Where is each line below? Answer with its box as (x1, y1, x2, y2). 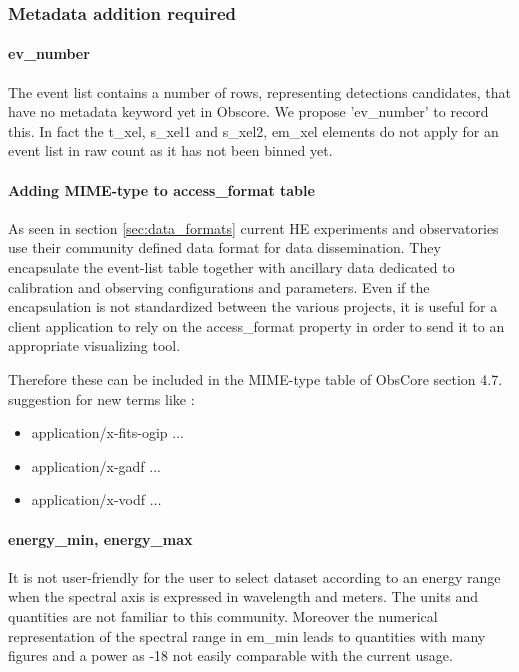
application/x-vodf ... (31, 489, 162, 510)
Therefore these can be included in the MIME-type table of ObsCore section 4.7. (8, 368, 503, 389)
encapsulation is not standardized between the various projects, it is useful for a (8, 296, 498, 317)
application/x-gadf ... (31, 455, 161, 476)
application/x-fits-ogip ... (31, 422, 184, 443)
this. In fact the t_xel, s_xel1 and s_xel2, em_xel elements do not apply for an (8, 120, 499, 141)
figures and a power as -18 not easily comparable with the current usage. (8, 645, 453, 666)
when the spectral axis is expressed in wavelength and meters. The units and (8, 586, 479, 607)
